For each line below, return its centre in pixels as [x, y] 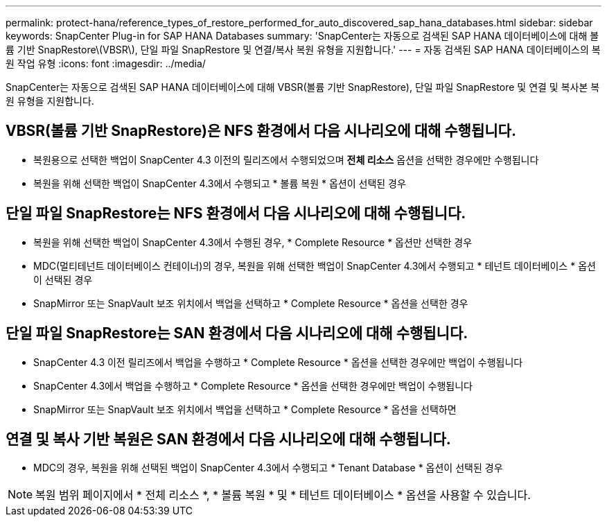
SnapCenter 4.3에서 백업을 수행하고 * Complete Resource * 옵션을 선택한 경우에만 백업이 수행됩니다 [253, 385]
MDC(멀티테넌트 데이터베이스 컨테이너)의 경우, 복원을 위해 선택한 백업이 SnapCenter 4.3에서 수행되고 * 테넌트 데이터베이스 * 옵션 [315, 266]
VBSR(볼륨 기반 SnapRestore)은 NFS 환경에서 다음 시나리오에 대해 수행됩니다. [261, 131]
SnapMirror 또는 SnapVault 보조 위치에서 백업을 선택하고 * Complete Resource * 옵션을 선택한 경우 [251, 303]
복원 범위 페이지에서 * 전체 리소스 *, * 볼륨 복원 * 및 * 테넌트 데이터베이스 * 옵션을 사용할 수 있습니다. [283, 495]
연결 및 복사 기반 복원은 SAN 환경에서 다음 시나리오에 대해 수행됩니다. [228, 439]
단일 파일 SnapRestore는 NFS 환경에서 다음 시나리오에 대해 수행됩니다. [236, 214]
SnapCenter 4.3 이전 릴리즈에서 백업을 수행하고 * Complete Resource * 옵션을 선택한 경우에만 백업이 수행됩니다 [278, 362]
